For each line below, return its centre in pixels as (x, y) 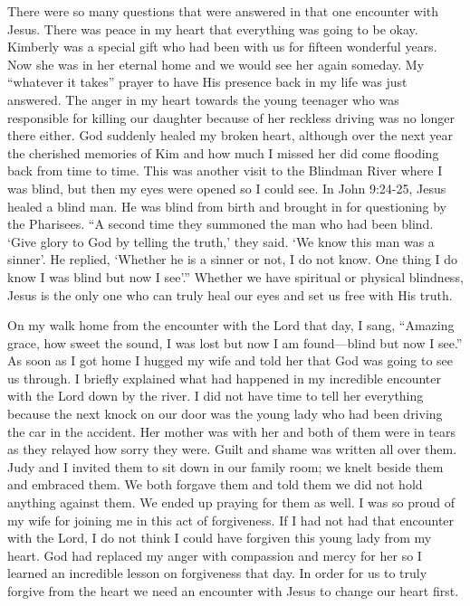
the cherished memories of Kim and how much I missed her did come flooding (223, 152)
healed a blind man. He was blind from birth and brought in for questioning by (227, 206)
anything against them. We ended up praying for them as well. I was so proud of (231, 502)
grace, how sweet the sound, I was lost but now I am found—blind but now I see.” (235, 342)
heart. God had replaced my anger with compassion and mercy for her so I (215, 555)
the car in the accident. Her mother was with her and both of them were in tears (232, 431)
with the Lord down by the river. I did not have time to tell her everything (216, 396)
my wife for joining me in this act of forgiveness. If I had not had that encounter (231, 520)
